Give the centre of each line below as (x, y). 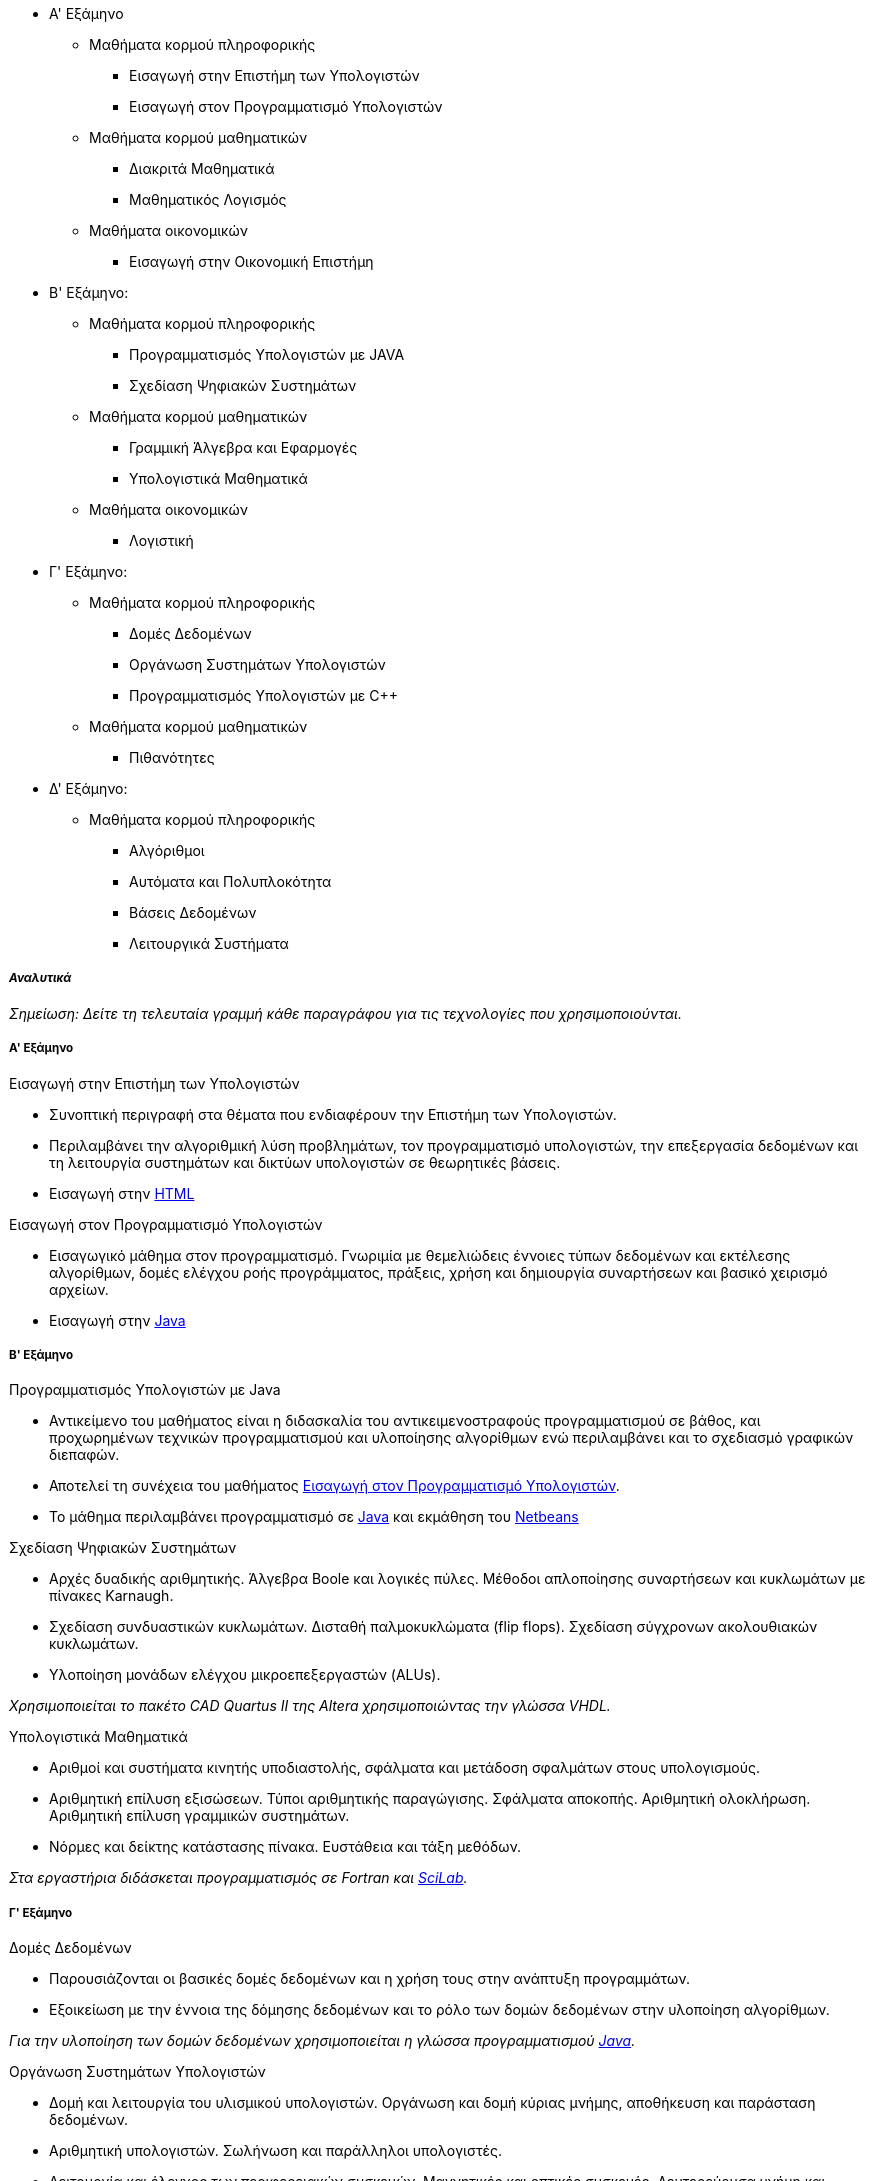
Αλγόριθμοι (167, 850)
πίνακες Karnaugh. (111, 1596)
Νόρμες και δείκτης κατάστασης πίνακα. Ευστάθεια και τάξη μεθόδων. (285, 1847)
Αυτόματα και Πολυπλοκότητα (230, 881)
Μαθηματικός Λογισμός (208, 199)
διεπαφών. (84, 1455)
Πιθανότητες (172, 757)
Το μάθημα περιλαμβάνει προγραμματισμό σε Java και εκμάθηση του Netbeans (314, 1517)
